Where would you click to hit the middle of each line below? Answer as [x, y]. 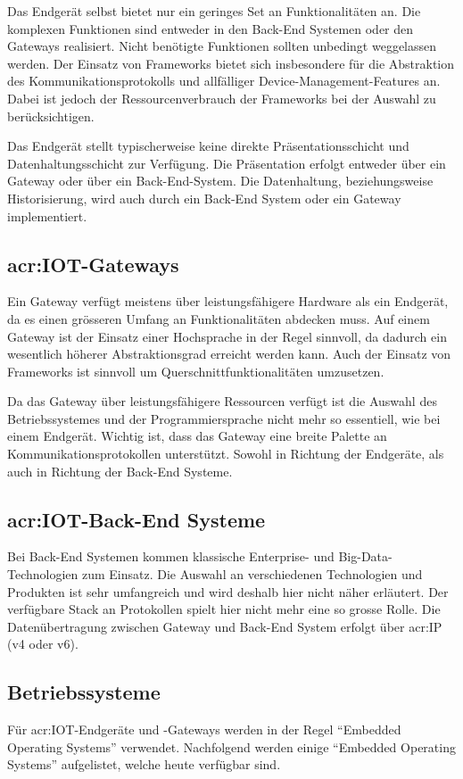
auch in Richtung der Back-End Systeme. [120, 471]
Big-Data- [365, 556]
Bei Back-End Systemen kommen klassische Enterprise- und [171, 556]
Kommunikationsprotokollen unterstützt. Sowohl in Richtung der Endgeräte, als [226, 454]
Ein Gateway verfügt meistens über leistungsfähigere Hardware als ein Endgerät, [228, 301]
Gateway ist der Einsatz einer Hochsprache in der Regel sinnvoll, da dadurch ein [227, 336]
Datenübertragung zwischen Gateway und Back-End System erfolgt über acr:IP [225, 626]
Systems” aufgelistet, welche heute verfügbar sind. [144, 764]
